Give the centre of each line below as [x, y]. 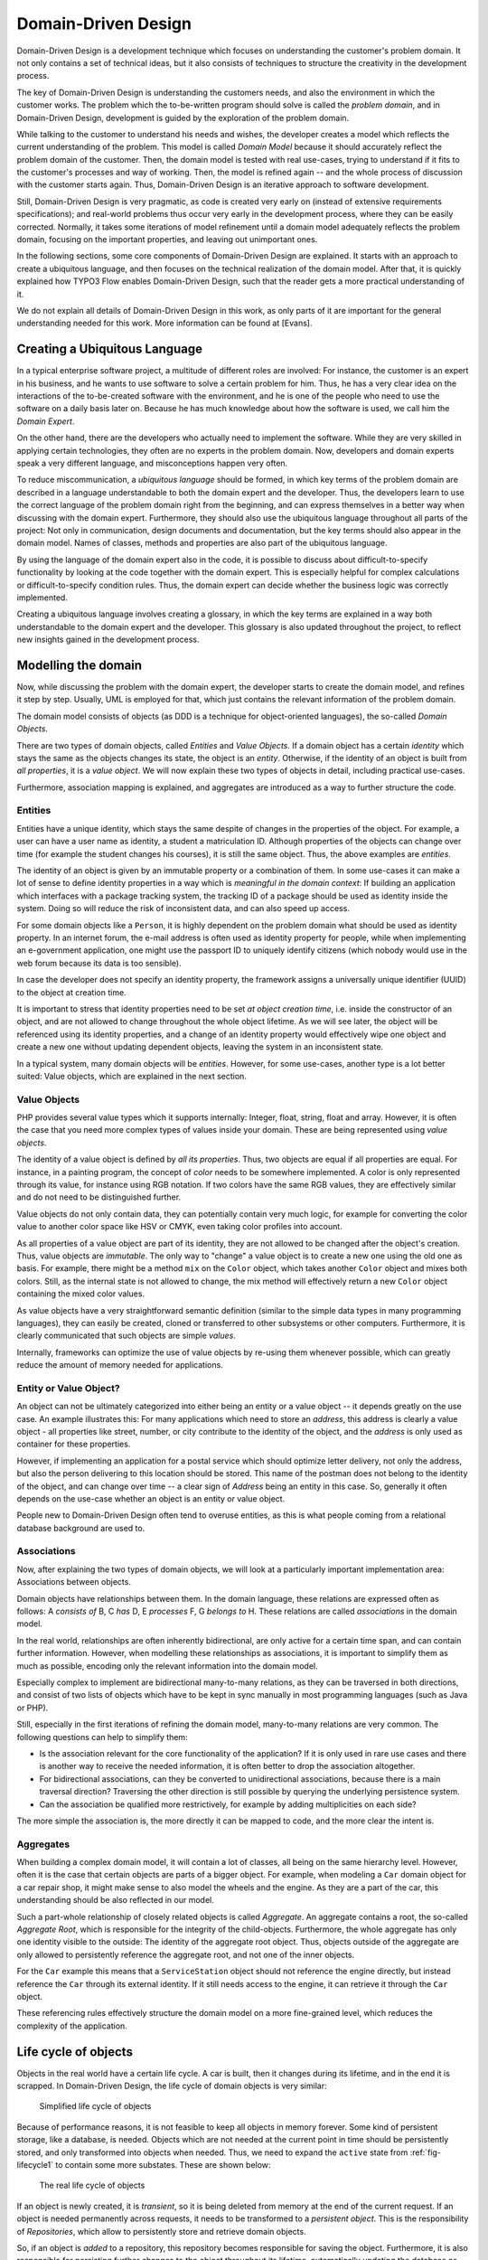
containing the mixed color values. [80, 1294]
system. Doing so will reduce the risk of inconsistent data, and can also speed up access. [183, 909]
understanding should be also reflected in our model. [115, 1900]
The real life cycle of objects [92, 2185]
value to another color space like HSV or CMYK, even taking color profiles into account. [179, 1227]
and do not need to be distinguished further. [99, 1197]
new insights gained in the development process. [108, 640]
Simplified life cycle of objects [95, 2106]
